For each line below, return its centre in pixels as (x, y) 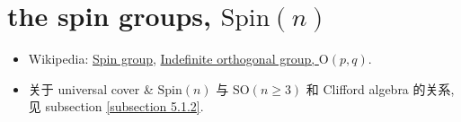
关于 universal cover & (91, 88)
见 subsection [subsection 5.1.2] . (116, 106)
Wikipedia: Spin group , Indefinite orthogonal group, (172, 59)
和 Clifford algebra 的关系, (380, 88)
